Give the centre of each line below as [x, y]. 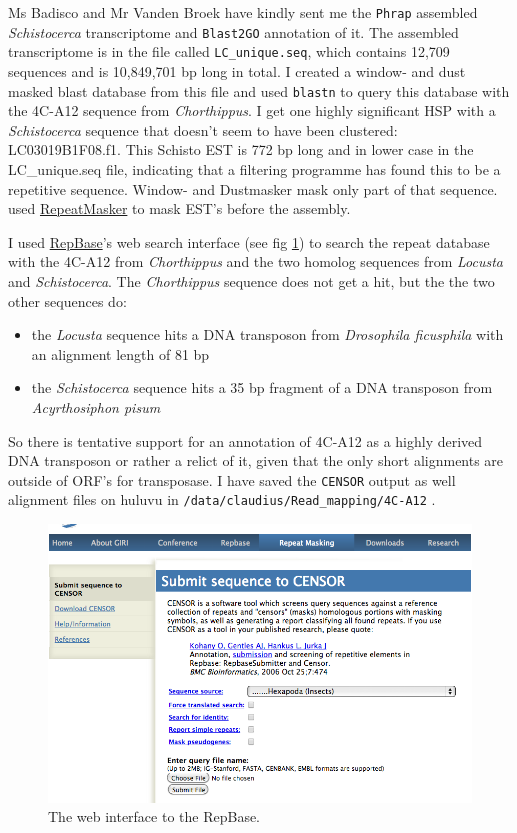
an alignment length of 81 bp [120, 353]
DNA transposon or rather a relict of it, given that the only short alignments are [256, 460]
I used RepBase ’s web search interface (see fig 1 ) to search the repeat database [249, 241]
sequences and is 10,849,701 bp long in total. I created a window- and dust [237, 70]
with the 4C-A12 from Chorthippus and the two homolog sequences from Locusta [255, 261]
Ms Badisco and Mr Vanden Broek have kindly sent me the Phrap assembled [243, 12]
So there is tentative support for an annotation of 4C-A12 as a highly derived [245, 440]
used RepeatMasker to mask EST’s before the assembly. [179, 208]
